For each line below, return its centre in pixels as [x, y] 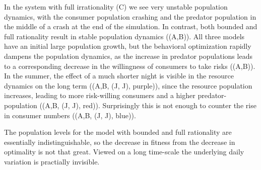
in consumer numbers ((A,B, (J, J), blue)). [70, 115]
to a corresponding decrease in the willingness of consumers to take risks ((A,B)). [130, 66]
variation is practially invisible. [52, 161]
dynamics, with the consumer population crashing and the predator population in [130, 16]
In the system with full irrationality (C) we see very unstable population [116, 7]
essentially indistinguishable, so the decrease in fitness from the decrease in [120, 142]
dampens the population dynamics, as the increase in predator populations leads [128, 56]
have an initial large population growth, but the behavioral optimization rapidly [128, 46]
